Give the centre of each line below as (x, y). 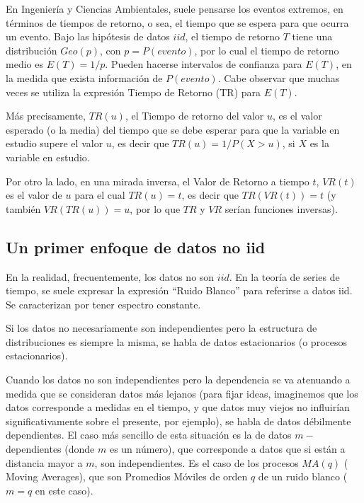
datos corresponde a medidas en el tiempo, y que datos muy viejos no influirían (178, 407)
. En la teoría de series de (284, 276)
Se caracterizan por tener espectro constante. (103, 304)
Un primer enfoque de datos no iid (136, 247)
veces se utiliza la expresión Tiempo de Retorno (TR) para (133, 92)
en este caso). (64, 490)
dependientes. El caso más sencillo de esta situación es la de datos (149, 435)
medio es (24, 64)
